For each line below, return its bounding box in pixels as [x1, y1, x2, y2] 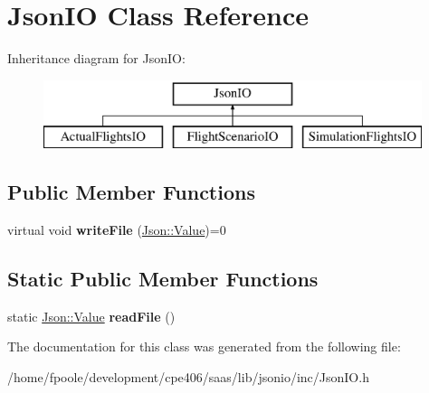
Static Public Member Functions [7, 265, 319, 293]
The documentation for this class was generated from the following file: [7, 337, 401, 356]
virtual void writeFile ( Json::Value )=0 [7, 220, 226, 239]
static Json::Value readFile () [7, 306, 176, 325]
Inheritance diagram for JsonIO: [7, 49, 186, 68]
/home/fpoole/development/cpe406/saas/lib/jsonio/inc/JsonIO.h [7, 368, 369, 387]
